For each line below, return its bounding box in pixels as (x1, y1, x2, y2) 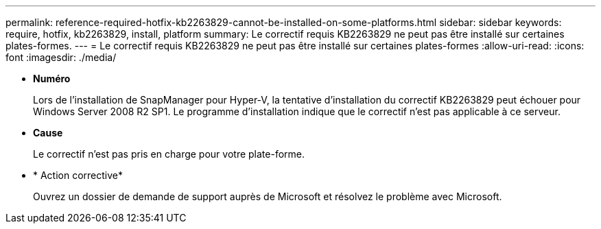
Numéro (33, 73, 71, 84)
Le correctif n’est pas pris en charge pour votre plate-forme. (33, 148, 305, 160)
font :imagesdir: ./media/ (5, 51, 117, 63)
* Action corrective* (33, 169, 123, 181)
